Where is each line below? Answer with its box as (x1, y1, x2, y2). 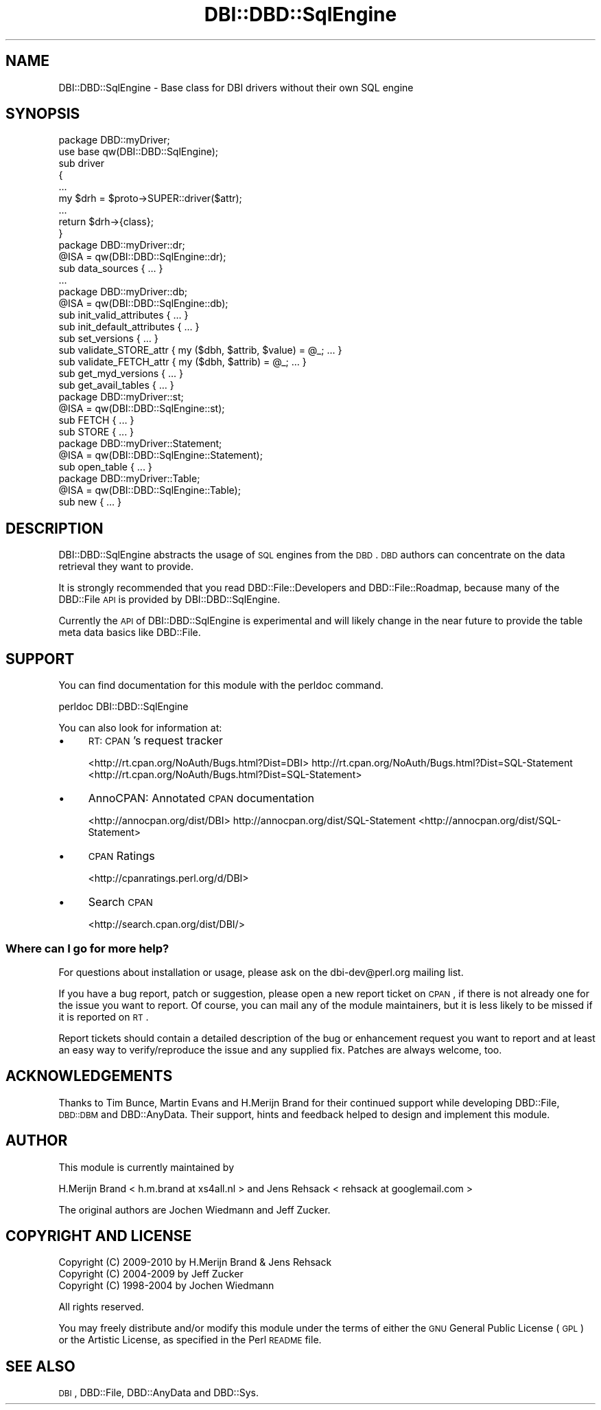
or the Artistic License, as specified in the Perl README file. (58, 1334, 322, 1346)
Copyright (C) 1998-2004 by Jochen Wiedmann (58, 1280, 274, 1292)
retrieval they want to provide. (58, 560, 194, 573)
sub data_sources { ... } (58, 262, 163, 275)
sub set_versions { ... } (58, 332, 158, 345)
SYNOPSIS (5, 105, 80, 123)
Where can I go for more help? (5, 941, 169, 955)
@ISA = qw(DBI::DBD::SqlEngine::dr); (58, 251, 226, 263)
